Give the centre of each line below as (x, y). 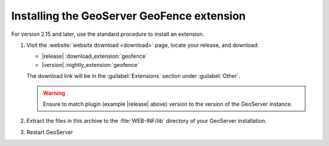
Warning (54, 93)
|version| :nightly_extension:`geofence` (90, 64)
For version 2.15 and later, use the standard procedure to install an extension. (108, 34)
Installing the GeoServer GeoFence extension (129, 16)
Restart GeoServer (50, 132)
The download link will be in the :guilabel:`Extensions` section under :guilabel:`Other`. (133, 76)
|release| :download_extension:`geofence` (94, 56)
